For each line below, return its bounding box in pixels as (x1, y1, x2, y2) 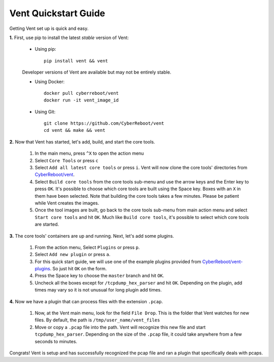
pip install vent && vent (44, 58, 109, 63)
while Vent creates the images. (35, 200, 99, 206)
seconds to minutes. (35, 338, 78, 344)
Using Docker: (35, 79, 65, 85)
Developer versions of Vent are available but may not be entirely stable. (22, 69, 172, 76)
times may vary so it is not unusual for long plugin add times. (35, 287, 162, 293)
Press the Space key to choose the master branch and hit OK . (35, 273, 164, 279)
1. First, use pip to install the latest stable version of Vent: (9, 34, 129, 41)
